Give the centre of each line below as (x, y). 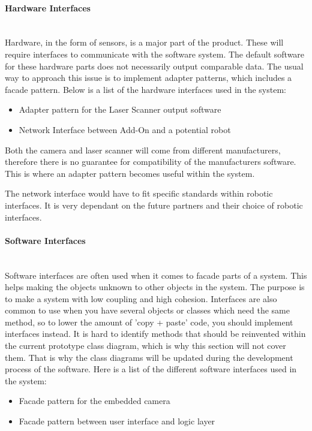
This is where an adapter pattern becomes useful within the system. (130, 173)
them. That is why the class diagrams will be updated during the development (149, 357)
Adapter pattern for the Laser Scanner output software (120, 109)
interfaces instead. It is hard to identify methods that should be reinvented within (155, 334)
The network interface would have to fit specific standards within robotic (139, 193)
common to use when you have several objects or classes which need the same (147, 310)
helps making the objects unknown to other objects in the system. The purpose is (155, 287)
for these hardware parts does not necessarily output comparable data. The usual (154, 66)
